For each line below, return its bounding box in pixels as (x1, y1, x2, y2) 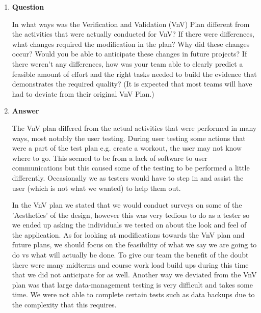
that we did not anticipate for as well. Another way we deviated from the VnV (12, 269, 257, 280)
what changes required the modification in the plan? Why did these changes (12, 38, 250, 49)
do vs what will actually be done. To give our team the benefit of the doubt (12, 249, 249, 260)
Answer (12, 105, 39, 116)
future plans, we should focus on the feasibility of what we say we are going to (12, 239, 257, 250)
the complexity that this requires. (12, 299, 117, 310)
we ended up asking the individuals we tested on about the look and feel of (12, 219, 247, 230)
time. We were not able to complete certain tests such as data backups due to (12, 289, 255, 300)
